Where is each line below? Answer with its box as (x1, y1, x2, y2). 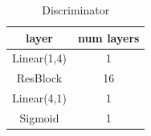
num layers (77, 29, 140, 46)
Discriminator (42, 2, 110, 18)
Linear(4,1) (12, 90, 67, 106)
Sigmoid (19, 109, 59, 126)
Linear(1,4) (12, 50, 67, 66)
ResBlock (16, 70, 63, 86)
